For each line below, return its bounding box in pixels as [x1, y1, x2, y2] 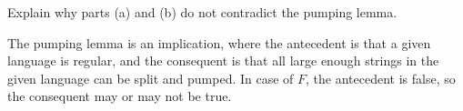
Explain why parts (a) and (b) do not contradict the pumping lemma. [7, 3, 398, 21]
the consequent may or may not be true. [7, 86, 232, 106]
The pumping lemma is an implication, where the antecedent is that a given [7, 33, 431, 52]
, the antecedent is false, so [306, 68, 456, 87]
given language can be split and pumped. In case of [7, 68, 294, 87]
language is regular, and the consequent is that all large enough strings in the [7, 51, 439, 70]
